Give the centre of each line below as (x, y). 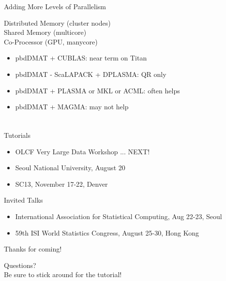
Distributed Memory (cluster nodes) (57, 22)
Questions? (20, 265)
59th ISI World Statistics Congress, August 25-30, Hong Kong (107, 232)
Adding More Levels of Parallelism (55, 6)
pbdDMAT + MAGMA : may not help (72, 107)
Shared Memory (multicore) (45, 32)
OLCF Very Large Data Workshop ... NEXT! (83, 151)
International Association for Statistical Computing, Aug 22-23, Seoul (119, 216)
